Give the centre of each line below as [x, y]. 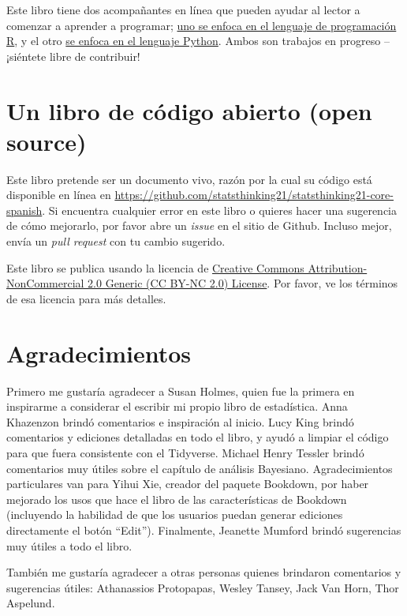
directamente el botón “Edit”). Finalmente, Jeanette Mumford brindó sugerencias [204, 530]
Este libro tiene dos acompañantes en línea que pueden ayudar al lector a [183, 9]
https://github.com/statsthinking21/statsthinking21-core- [254, 195]
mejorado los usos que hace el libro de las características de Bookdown [177, 499]
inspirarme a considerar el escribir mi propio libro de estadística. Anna [177, 406]
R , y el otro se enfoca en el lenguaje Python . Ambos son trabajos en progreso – [198, 41]
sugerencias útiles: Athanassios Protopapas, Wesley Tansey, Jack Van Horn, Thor [203, 587]
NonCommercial [45, 283]
